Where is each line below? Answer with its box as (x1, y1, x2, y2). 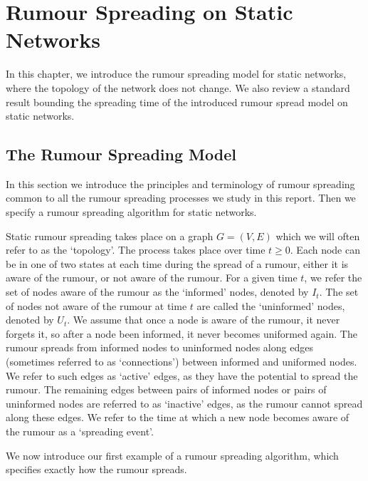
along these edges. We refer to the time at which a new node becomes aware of (6, 410, 349, 425)
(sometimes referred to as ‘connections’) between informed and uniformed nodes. (6, 354, 357, 369)
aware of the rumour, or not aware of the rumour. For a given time (6, 270, 298, 285)
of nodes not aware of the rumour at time (6, 298, 187, 313)
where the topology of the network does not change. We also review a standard (6, 80, 350, 95)
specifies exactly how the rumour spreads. (6, 462, 187, 477)
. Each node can (290, 242, 360, 257)
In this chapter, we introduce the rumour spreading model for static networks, (6, 66, 347, 81)
